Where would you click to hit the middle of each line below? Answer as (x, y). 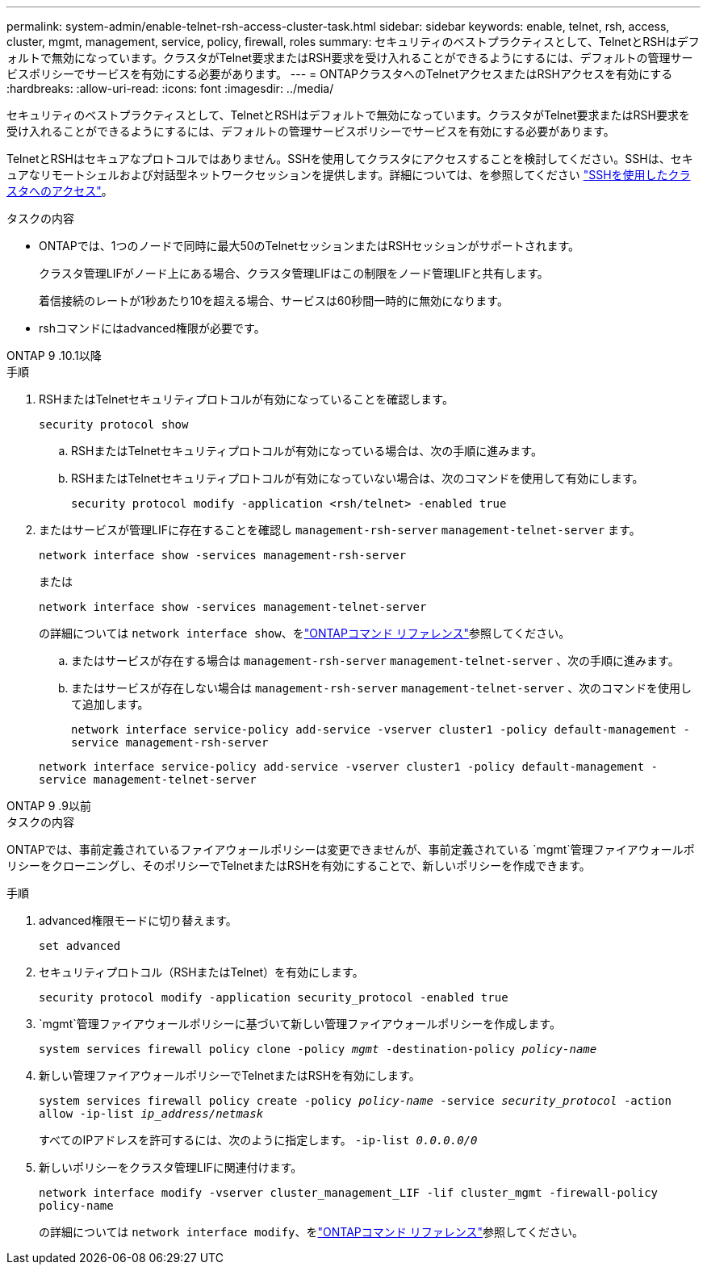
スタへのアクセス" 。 (60, 191)
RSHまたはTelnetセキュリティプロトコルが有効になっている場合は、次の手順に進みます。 (307, 451)
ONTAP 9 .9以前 (49, 806)
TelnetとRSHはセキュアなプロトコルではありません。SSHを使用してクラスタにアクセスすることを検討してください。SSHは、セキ (350, 159)
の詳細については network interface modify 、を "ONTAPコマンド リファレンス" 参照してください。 (312, 1232)
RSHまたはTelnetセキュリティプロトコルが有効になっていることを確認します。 (246, 399)
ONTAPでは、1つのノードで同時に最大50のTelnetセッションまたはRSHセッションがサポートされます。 (310, 246)
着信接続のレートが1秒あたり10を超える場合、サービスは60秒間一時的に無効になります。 (274, 301)
